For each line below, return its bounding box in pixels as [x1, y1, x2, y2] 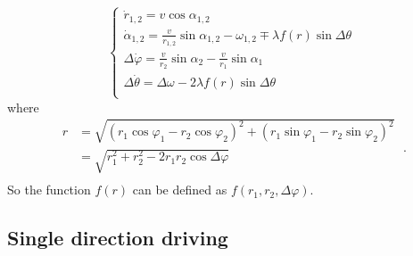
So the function [7, 180, 91, 199]
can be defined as [132, 180, 227, 199]
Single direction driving [7, 224, 228, 252]
